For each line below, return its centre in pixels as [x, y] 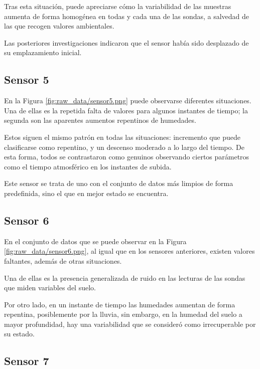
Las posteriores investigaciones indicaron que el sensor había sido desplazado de [126, 42]
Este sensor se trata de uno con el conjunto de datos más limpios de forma [119, 183]
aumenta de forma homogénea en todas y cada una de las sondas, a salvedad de [127, 16]
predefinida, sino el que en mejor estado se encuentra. [86, 193]
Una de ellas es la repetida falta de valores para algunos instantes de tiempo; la [126, 110]
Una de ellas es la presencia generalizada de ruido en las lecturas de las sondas [125, 278]
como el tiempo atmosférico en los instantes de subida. [88, 166]
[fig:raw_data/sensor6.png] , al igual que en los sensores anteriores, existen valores [129, 251]
